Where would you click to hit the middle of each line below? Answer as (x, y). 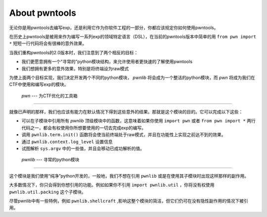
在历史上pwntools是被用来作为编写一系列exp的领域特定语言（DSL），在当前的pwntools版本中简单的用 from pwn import (133, 36)
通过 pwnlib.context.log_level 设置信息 (67, 142)
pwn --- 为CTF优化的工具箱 (49, 96)
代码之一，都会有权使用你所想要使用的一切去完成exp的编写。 (84, 128)
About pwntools (43, 13)
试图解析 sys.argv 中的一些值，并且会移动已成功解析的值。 (83, 148)
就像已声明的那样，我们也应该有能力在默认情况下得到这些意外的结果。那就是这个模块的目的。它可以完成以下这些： (126, 112)
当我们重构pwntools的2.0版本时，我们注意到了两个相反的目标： (74, 52)
